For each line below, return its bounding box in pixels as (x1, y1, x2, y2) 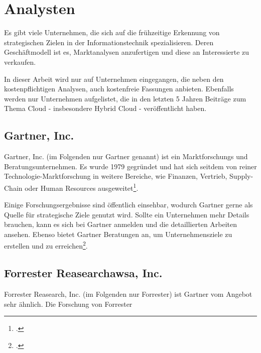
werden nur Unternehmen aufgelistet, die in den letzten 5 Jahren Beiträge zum (4, 93, 246, 103)
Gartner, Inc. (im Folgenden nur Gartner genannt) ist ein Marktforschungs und (4, 151, 248, 162)
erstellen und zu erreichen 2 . (4, 239, 88, 251)
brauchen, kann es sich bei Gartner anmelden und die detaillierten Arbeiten (4, 219, 237, 229)
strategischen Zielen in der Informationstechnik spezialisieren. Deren (4, 37, 214, 47)
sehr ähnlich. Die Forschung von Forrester (4, 298, 133, 309)
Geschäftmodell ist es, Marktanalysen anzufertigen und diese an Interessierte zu (4, 47, 249, 57)
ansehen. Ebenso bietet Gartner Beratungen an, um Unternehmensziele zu (4, 228, 232, 239)
